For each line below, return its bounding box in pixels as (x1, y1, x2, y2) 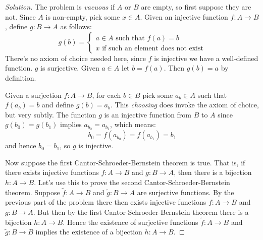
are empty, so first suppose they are (141, 2, 251, 12)
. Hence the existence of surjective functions (63, 216, 198, 227)
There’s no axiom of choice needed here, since (5, 52, 146, 63)
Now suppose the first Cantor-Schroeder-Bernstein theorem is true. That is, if (5, 157, 245, 167)
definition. (5, 72, 36, 83)
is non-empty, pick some (45, 11, 120, 22)
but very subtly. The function (5, 109, 96, 119)
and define (42, 99, 74, 110)
